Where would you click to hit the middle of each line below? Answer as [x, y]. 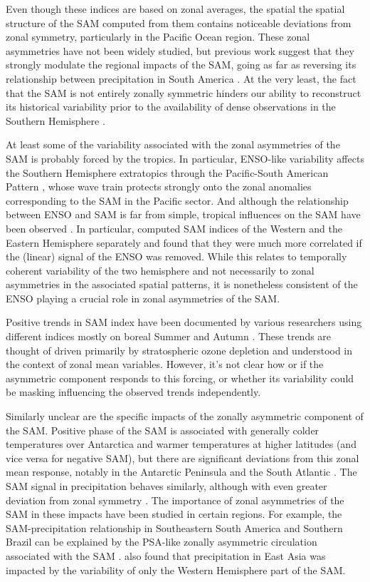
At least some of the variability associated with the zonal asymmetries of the [173, 144]
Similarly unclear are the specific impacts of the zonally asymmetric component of [185, 416]
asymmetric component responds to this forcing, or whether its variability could [180, 378]
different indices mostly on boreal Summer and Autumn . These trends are [169, 336]
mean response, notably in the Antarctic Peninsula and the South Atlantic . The [181, 472]
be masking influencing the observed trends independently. [133, 392]
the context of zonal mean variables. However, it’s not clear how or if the [165, 364]
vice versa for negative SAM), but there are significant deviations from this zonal [183, 458]
